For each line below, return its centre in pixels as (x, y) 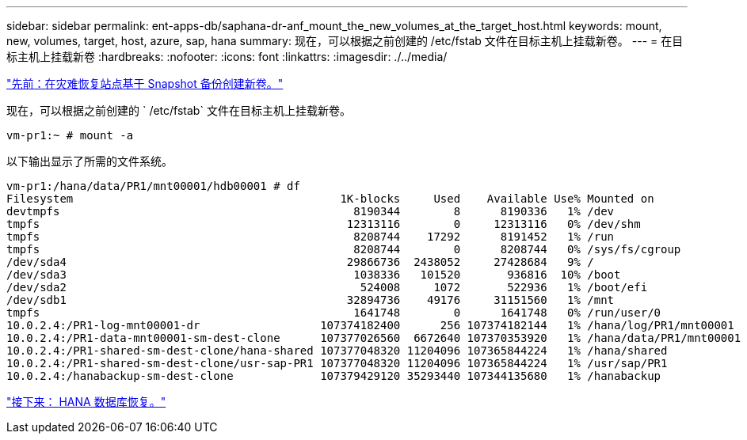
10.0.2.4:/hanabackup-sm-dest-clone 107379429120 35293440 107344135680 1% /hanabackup (334, 376)
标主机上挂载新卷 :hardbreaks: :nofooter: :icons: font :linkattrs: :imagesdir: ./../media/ (227, 57)
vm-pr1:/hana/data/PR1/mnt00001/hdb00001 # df (153, 186)
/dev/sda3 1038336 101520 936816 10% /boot (314, 275)
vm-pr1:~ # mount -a (70, 135)
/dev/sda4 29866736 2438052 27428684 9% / (300, 262)
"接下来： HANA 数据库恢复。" (86, 402)
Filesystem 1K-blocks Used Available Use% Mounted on (330, 199)
